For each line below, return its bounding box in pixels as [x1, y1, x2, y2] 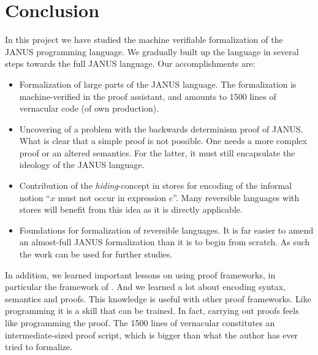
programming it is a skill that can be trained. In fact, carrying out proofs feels [5, 304, 299, 317]
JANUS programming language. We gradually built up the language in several [5, 45, 299, 58]
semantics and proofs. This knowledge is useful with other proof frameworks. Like [5, 292, 311, 305]
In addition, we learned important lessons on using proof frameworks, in [5, 268, 276, 281]
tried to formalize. [5, 340, 73, 353]
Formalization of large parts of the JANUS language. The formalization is [19, 77, 297, 90]
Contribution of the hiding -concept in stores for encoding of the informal [19, 179, 292, 192]
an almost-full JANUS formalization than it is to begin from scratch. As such [19, 235, 310, 248]
